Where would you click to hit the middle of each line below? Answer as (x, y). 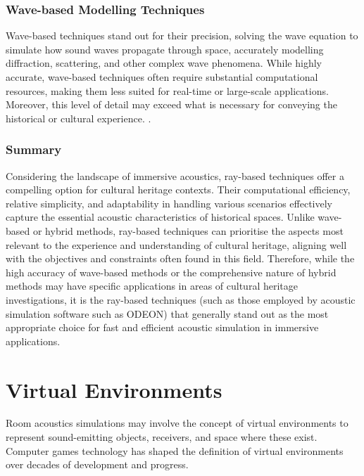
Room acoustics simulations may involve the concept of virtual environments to (177, 423)
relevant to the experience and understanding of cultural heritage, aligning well (176, 244)
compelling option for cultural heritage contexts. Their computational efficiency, (178, 189)
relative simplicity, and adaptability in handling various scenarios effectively (169, 203)
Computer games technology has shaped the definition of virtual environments (175, 450)
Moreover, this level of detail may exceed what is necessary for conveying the (171, 104)
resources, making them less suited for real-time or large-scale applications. (167, 90)
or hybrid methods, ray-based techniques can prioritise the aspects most (188, 230)
